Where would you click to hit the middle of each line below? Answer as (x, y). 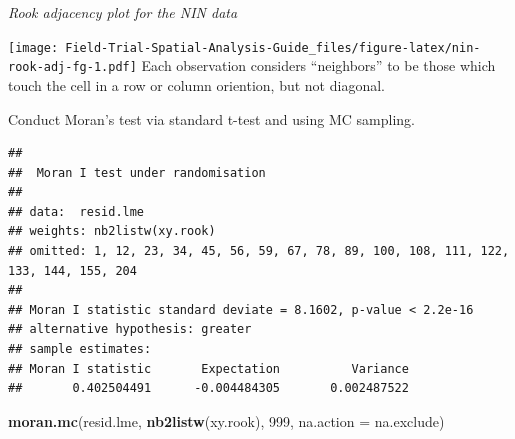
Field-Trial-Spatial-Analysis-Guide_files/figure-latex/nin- (273, 47)
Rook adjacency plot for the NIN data (123, 12)
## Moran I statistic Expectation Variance (208, 368)
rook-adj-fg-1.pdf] (72, 67)
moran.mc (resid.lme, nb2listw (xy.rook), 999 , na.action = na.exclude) (226, 420)
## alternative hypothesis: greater (130, 329)
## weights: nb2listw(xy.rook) (112, 231)
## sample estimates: (80, 349)
